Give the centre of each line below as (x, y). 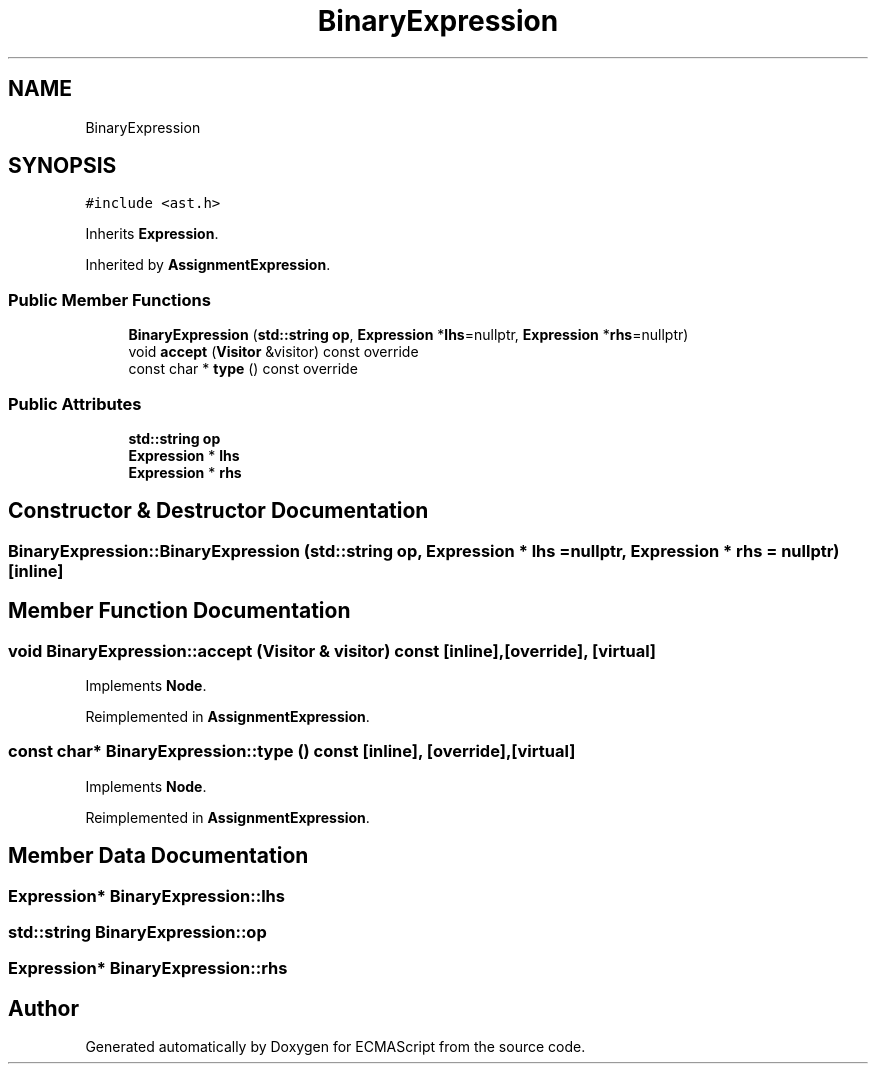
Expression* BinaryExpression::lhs (146, 895)
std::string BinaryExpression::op (137, 931)
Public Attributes (75, 403)
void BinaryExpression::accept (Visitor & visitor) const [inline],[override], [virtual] (332, 650)
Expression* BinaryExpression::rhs (148, 968)
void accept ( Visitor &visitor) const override (273, 352)
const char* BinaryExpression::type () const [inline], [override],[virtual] (292, 751)
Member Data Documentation (158, 856)
